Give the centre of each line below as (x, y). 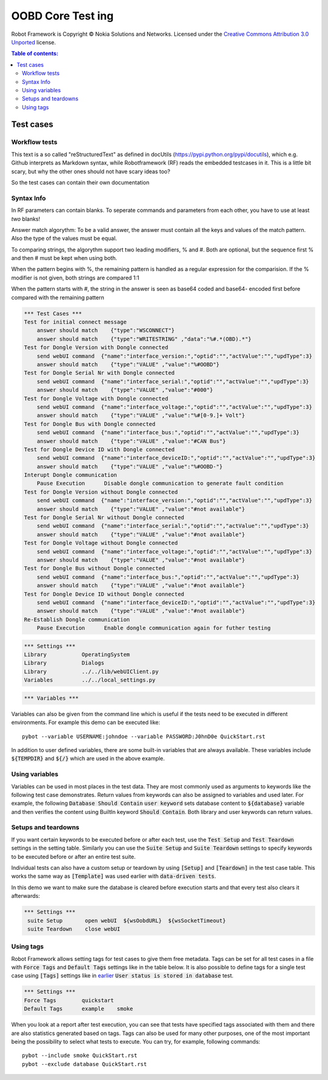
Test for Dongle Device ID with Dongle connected (99, 449)
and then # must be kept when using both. (64, 258)
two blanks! (26, 219)
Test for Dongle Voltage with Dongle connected (96, 398)
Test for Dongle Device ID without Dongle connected (104, 594)
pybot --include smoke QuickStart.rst (80, 1056)
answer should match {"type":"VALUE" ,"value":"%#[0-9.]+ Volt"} (141, 415)
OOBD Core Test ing (62, 16)
